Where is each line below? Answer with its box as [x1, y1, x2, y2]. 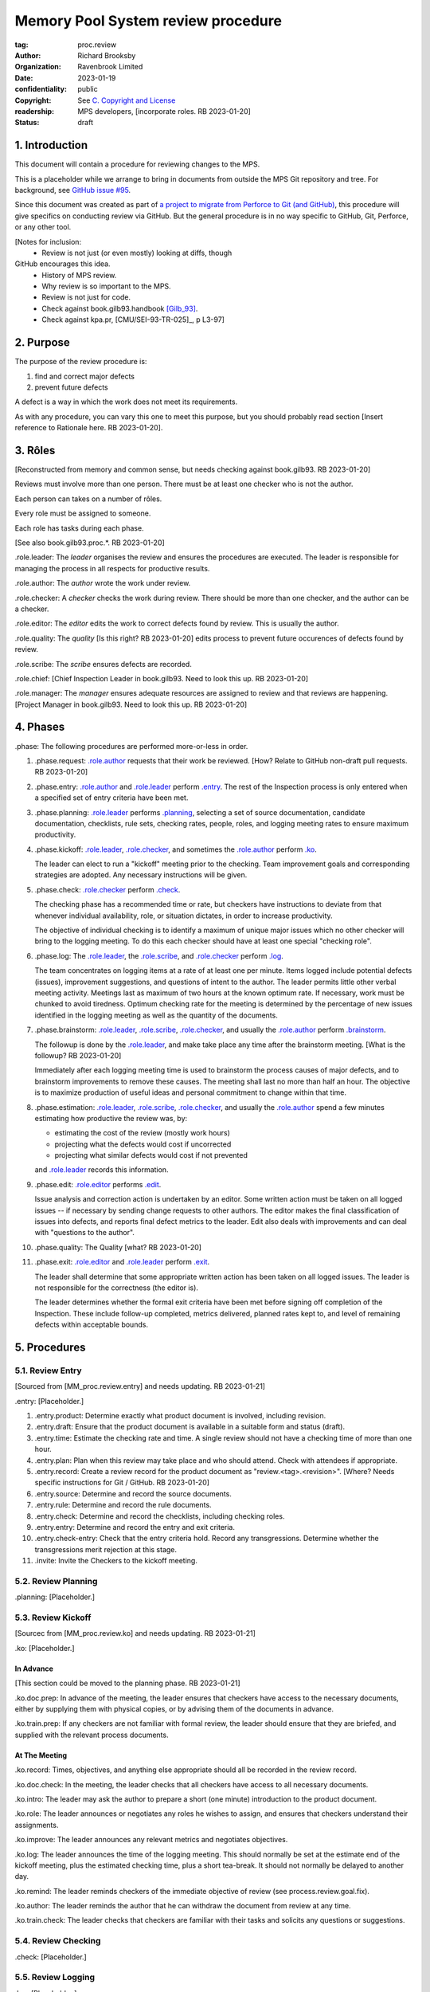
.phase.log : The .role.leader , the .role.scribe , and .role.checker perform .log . [34, 951, 284, 960]
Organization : [14, 62, 61, 72]
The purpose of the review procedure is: [14, 357, 147, 367]
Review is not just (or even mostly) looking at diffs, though [41, 248, 233, 257]
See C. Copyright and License [77, 96, 176, 105]
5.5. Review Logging [14, 1972, 96, 1983]
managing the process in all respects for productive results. [14, 563, 210, 573]
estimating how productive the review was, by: [34, 1113, 188, 1123]
